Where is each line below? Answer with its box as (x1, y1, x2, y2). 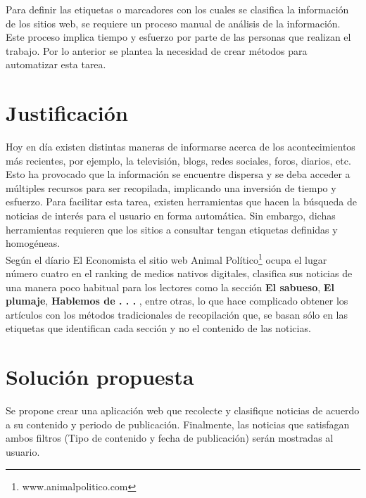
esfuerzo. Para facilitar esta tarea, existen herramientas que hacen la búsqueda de (6, 194, 357, 209)
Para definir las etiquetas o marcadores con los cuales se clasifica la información (6, 2, 349, 16)
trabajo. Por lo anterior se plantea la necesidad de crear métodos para (6, 43, 308, 58)
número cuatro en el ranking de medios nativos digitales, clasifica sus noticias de (6, 266, 353, 281)
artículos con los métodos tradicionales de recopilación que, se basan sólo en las (6, 307, 348, 321)
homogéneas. (6, 236, 61, 250)
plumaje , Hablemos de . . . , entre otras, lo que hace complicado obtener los (6, 293, 348, 308)
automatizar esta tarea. (6, 57, 106, 72)
